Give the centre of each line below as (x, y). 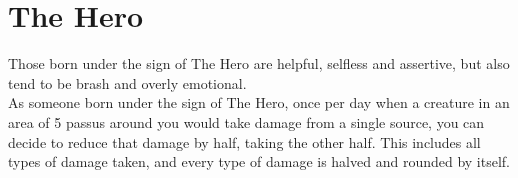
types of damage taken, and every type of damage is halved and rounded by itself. (259, 161)
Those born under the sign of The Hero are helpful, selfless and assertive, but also (259, 63)
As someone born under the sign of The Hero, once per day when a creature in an (259, 102)
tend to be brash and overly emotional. (127, 82)
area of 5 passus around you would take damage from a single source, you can (246, 121)
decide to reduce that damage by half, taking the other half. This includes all (244, 141)
